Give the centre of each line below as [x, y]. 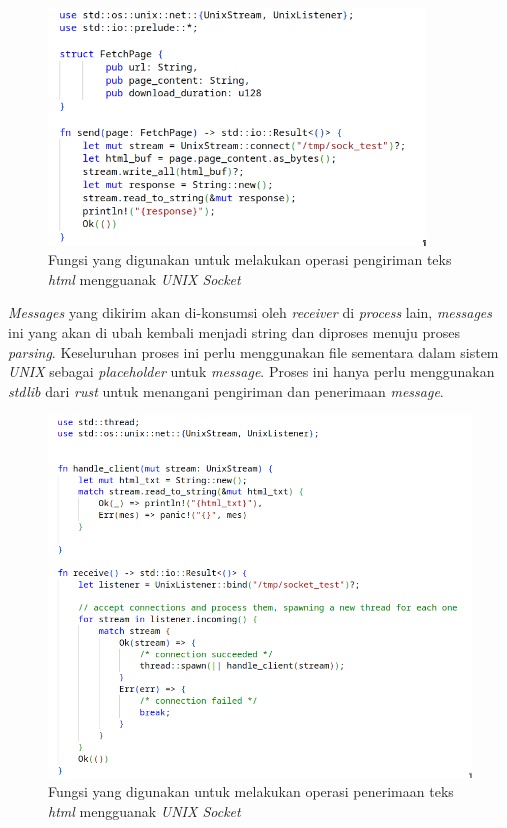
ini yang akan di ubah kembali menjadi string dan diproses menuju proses [234, 332]
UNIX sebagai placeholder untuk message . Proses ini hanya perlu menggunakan [251, 371]
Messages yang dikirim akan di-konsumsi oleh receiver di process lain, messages [250, 312]
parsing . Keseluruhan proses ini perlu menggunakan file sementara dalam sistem [253, 351]
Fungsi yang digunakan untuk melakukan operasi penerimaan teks [251, 791]
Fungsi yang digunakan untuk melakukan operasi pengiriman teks [250, 259]
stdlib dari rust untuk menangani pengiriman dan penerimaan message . [226, 390]
